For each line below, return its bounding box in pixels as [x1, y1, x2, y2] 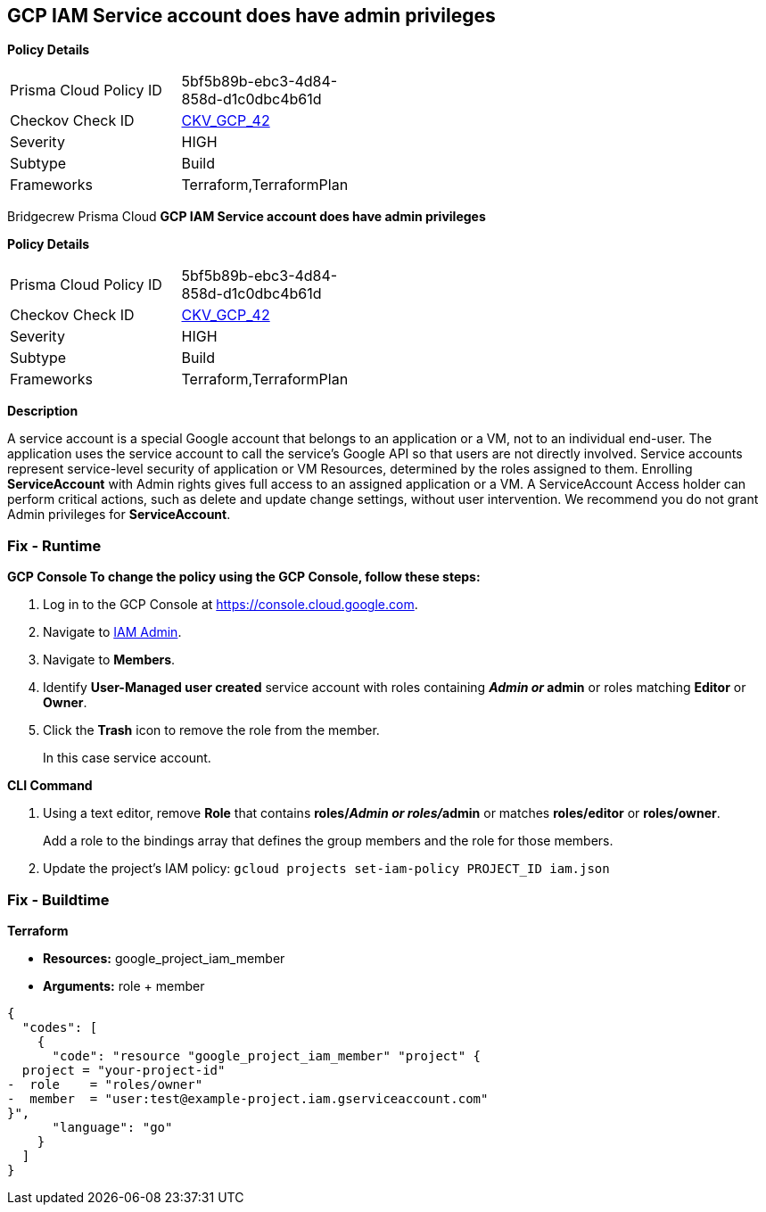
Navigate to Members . [43, 652, 176, 668]
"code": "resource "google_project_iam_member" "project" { [52, 1048, 482, 1063]
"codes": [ [21, 1019, 98, 1035]
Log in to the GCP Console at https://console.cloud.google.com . [43, 597, 418, 613]
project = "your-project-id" [21, 1062, 226, 1077]
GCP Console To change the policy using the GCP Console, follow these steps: [7, 569, 481, 585]
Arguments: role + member [43, 977, 205, 994]
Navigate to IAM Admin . [43, 624, 182, 640]
